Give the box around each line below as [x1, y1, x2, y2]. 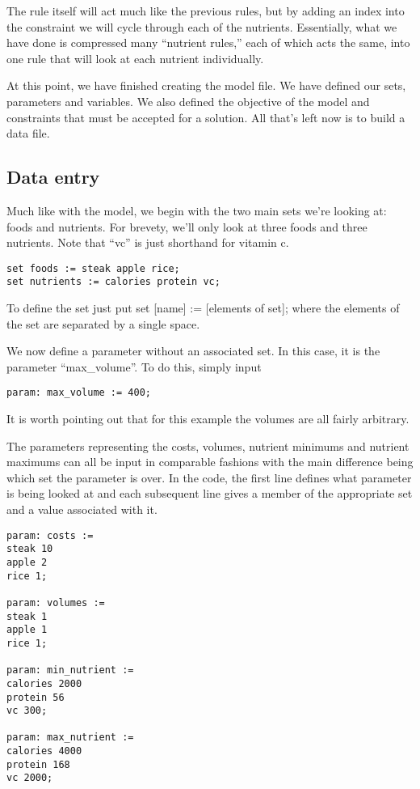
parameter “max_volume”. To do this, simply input [6, 358, 262, 375]
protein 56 [6, 691, 65, 703]
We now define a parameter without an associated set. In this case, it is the [6, 342, 380, 359]
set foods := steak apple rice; [6, 262, 180, 274]
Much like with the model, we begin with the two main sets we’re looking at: [6, 201, 387, 218]
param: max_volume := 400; [6, 387, 151, 399]
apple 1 [6, 624, 48, 636]
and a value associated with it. [6, 501, 157, 518]
